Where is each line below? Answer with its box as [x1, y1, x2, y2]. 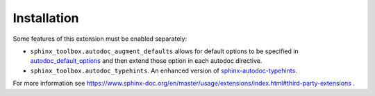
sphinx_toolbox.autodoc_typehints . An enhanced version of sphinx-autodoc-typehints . [30, 66, 298, 75]
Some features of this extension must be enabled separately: [12, 35, 187, 43]
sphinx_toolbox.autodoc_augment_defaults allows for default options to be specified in [30, 47, 299, 55]
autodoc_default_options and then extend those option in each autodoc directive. [30, 57, 262, 65]
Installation [12, 10, 79, 26]
